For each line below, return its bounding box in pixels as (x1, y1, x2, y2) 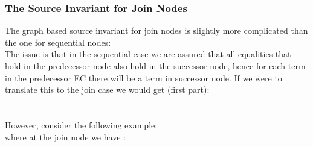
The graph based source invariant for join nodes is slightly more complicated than (5, 24, 308, 37)
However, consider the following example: (5, 118, 158, 131)
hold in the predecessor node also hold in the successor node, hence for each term (5, 60, 306, 72)
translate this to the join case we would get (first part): (5, 83, 210, 96)
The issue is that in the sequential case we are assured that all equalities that (5, 48, 291, 60)
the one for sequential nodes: (5, 36, 111, 48)
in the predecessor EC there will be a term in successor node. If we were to (5, 71, 282, 84)
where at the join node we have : (5, 130, 126, 143)
